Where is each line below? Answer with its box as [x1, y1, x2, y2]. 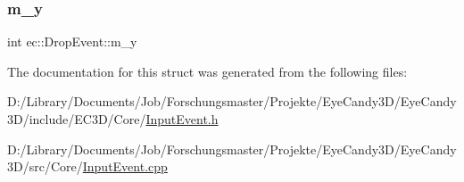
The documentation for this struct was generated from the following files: [7, 62, 408, 80]
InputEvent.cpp [82, 157, 168, 176]
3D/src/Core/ [7, 157, 83, 176]
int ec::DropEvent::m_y [7, 32, 137, 51]
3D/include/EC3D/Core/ [7, 110, 146, 128]
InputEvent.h [145, 110, 219, 128]
